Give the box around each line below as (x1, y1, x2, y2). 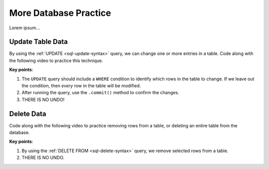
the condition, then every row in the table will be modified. (21, 83, 141, 89)
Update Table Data (9, 38, 68, 46)
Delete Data (9, 110, 47, 118)
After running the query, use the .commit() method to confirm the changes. (21, 90, 179, 96)
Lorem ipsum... (9, 25, 40, 31)
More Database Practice (9, 7, 112, 18)
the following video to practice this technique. (9, 57, 103, 63)
